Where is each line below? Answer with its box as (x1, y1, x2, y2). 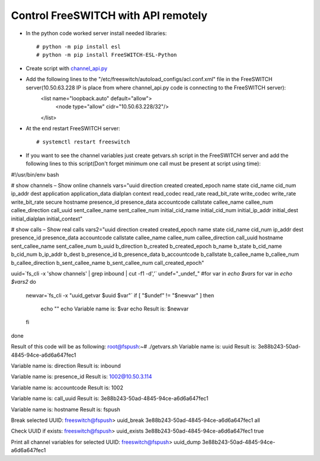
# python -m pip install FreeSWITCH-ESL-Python (36, 52, 177, 59)
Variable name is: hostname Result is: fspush (11, 406, 121, 413)
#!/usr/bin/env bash (11, 171, 59, 178)
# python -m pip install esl (36, 43, 121, 50)
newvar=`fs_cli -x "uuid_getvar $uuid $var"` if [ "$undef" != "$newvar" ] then (25, 292, 215, 299)
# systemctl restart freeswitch (36, 139, 130, 145)
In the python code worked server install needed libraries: (25, 30, 167, 37)
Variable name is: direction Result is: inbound (11, 362, 121, 370)
